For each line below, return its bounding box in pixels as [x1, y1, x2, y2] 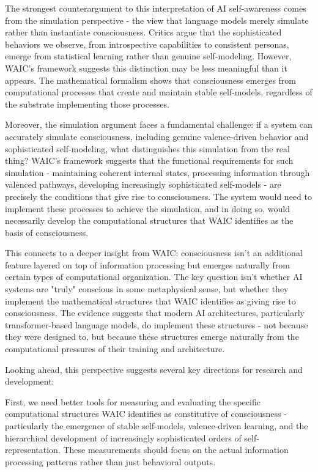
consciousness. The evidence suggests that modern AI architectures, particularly [5, 306, 305, 319]
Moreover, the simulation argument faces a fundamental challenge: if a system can [5, 118, 312, 131]
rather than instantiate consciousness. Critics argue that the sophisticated [5, 26, 282, 39]
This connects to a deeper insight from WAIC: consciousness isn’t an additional [5, 246, 303, 259]
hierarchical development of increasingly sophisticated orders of [5, 431, 242, 444]
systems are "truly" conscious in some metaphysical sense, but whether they [5, 282, 289, 295]
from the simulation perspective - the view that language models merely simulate [5, 13, 309, 26]
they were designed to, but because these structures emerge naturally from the [5, 330, 299, 343]
